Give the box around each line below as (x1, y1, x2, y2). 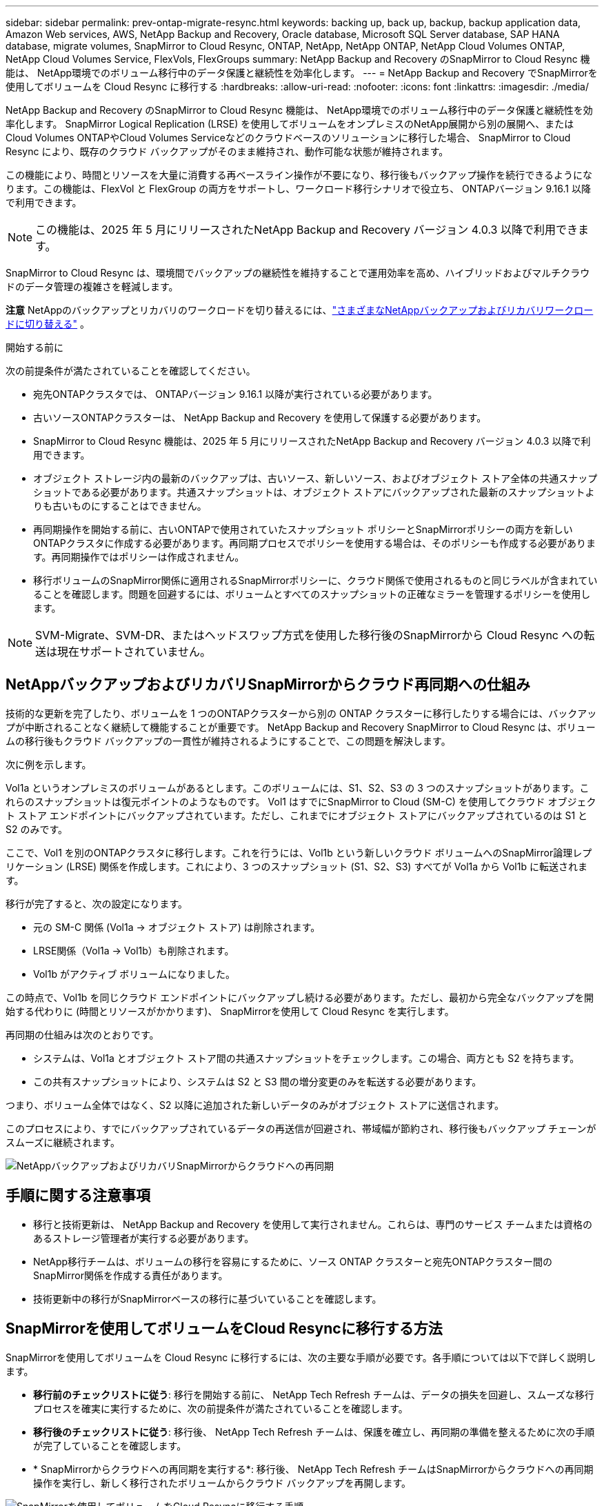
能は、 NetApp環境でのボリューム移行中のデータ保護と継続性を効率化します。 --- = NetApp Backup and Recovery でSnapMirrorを (6, 67, 598, 79)
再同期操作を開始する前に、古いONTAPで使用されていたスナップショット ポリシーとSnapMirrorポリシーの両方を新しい (33, 523, 573, 535)
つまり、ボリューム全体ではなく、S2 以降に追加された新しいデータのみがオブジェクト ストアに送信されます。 (6, 1098, 505, 1111)
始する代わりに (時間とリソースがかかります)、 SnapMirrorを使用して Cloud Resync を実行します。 (6, 1005, 454, 1017)
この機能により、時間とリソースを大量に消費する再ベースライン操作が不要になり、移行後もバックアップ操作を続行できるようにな (6, 169, 592, 181)
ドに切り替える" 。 (6, 318, 90, 330)
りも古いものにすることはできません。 (33, 500, 207, 512)
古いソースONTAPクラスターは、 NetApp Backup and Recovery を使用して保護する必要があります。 (33, 412, 487, 423)
